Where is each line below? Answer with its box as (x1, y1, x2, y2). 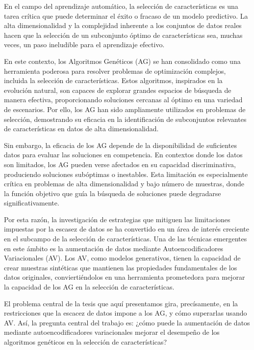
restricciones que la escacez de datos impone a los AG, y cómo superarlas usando (4, 308, 247, 318)
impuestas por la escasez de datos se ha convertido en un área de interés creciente (4, 224, 249, 234)
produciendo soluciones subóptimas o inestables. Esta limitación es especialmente (4, 169, 248, 179)
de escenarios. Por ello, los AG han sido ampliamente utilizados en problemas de (4, 104, 246, 114)
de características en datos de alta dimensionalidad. (4, 123, 159, 134)
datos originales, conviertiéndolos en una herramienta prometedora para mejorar (4, 272, 245, 282)
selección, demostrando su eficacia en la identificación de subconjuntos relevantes (4, 114, 247, 124)
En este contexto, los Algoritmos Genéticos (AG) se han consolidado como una (4, 56, 241, 66)
